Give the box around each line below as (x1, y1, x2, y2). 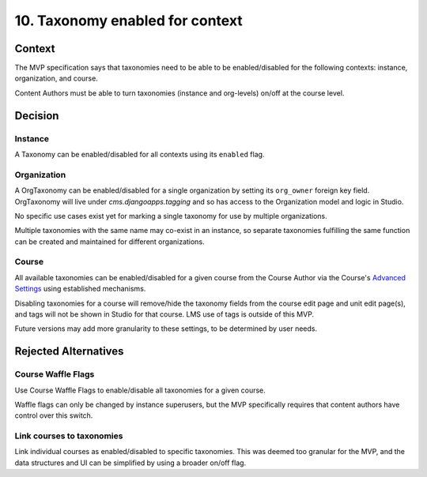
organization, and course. (14, 73, 98, 83)
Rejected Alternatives (14, 344, 124, 359)
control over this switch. (14, 411, 93, 420)
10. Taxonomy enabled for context (14, 12, 243, 29)
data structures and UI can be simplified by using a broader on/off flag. (14, 458, 247, 468)
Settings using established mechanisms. (14, 284, 146, 294)
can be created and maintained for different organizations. (14, 237, 205, 246)
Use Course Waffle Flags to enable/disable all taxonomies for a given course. (14, 385, 266, 395)
